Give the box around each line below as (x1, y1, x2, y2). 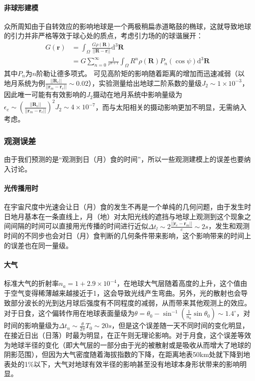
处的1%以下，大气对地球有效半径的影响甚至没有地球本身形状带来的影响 (10, 358, 240, 369)
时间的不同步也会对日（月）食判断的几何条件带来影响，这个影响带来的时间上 (4, 230, 251, 241)
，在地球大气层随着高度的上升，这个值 (116, 278, 240, 288)
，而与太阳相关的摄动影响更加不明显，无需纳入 (95, 102, 247, 112)
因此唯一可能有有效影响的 (4, 89, 86, 100)
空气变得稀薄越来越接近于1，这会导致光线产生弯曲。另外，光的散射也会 (10, 287, 241, 298)
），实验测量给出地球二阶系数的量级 (88, 77, 202, 88)
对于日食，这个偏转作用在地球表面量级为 (4, 308, 134, 318)
